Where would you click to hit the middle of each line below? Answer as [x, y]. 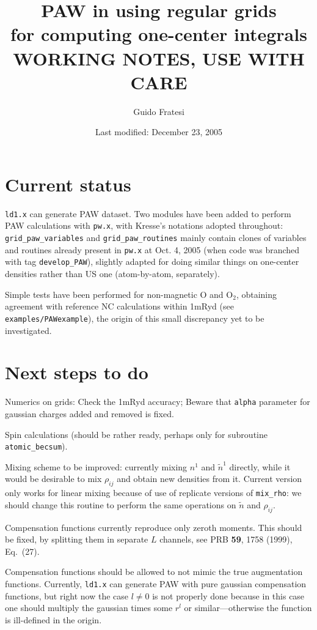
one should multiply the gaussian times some [89, 608]
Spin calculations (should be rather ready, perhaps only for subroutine [136, 434]
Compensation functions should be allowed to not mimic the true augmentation [154, 572]
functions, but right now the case [67, 595]
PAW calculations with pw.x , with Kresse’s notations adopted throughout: [144, 225]
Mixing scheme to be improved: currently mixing [96, 466]
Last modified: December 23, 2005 [159, 132]
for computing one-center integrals [159, 34]
